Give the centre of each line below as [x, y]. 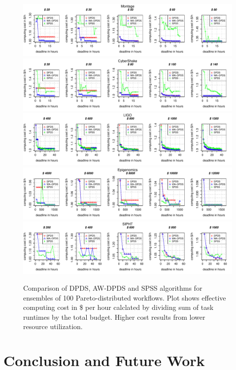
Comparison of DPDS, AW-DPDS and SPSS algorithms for [113, 287]
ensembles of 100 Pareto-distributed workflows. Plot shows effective [125, 297]
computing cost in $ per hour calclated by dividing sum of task [118, 307]
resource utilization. [53, 326]
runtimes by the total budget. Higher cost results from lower [114, 317]
